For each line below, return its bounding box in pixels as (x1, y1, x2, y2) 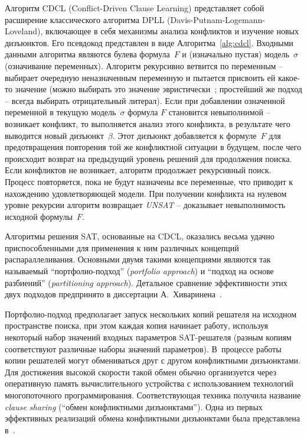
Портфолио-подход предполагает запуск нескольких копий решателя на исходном (5, 307, 297, 320)
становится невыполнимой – (168, 106, 270, 118)
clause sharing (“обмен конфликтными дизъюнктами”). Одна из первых (5, 400, 263, 413)
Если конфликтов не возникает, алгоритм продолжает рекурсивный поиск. (5, 164, 272, 176)
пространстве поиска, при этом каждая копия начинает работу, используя (5, 319, 269, 332)
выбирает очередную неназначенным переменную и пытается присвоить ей (5, 71, 276, 83)
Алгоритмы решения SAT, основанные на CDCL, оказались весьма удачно (5, 230, 275, 242)
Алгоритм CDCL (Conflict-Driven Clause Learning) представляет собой (5, 2, 264, 14)
